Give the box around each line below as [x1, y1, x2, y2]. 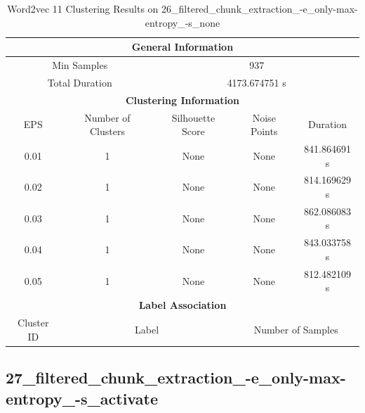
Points [251, 124, 278, 139]
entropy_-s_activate [6, 387, 158, 409]
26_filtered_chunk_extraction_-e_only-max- [161, 1, 358, 15]
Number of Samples [253, 322, 338, 336]
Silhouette [171, 110, 215, 125]
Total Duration [47, 75, 112, 89]
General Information [131, 39, 234, 54]
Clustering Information [125, 92, 240, 107]
